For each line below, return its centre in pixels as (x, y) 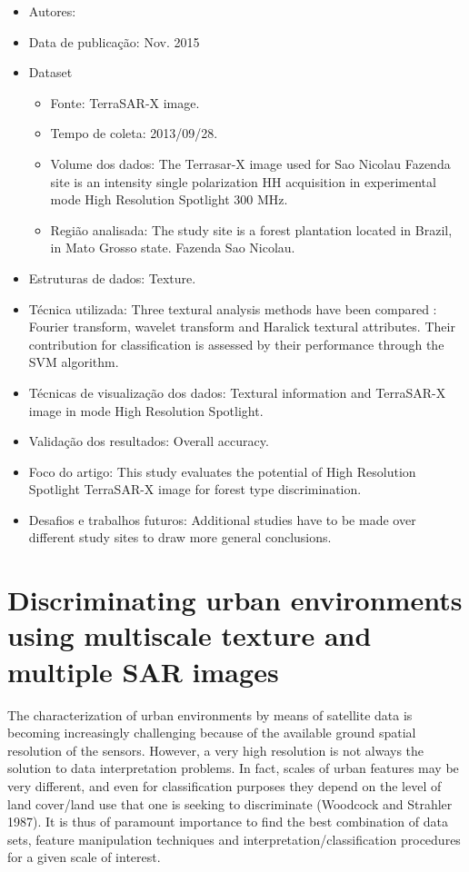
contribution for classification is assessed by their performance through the (236, 344)
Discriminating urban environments (235, 600)
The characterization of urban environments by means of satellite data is (210, 714)
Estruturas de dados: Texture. (112, 277)
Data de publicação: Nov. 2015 (114, 41)
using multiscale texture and (190, 635)
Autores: (52, 11)
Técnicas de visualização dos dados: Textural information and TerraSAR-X (237, 392)
